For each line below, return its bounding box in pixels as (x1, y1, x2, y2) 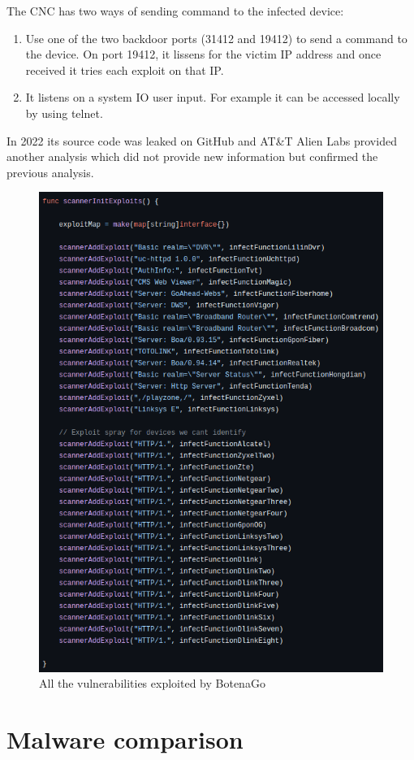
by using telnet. (25, 104, 103, 121)
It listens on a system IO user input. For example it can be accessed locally (25, 89, 400, 106)
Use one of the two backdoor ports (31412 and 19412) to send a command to (25, 29, 408, 46)
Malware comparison (6, 722, 244, 755)
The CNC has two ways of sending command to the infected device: (6, 2, 344, 19)
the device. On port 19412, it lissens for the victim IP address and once (25, 46, 382, 63)
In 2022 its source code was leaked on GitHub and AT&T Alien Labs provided (6, 132, 397, 149)
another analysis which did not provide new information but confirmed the (6, 148, 378, 165)
